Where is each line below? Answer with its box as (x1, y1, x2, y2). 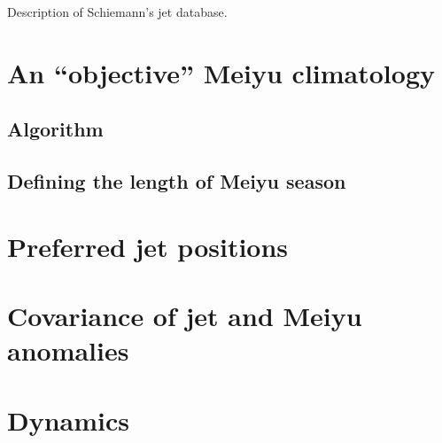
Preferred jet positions (7, 228, 289, 264)
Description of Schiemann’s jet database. (7, 3, 228, 20)
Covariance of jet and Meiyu (7, 298, 362, 334)
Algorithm (7, 115, 104, 143)
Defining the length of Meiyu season (7, 167, 346, 195)
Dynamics (7, 401, 130, 438)
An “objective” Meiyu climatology (7, 54, 436, 90)
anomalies (7, 332, 129, 369)
